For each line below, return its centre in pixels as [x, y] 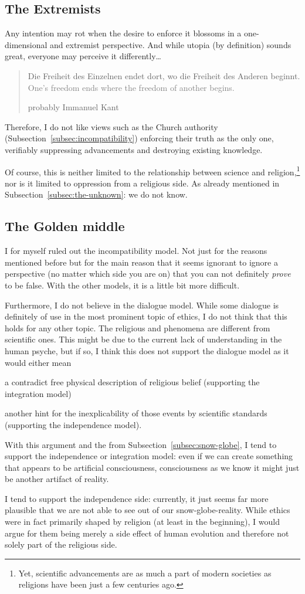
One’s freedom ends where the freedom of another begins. [131, 87]
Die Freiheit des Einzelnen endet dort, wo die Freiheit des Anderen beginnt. [164, 75]
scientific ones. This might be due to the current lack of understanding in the [143, 339]
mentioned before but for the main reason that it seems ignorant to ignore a [141, 262]
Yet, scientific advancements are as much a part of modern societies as [145, 573]
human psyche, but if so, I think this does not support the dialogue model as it [147, 350]
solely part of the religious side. [61, 544]
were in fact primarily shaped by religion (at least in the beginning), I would [142, 522]
